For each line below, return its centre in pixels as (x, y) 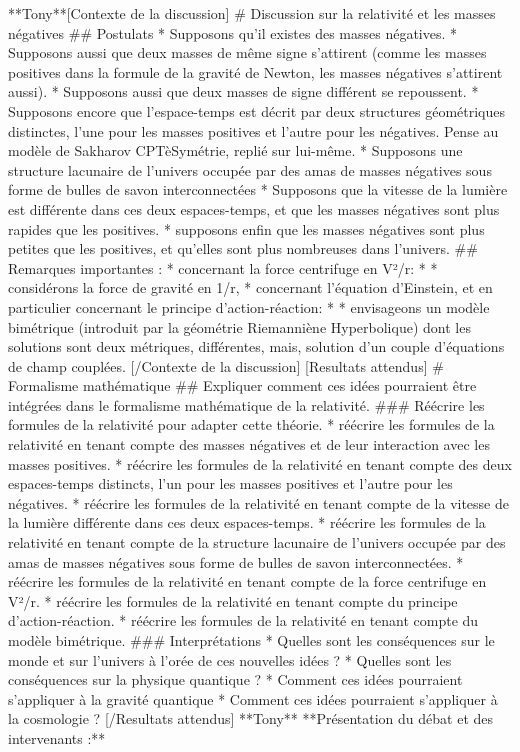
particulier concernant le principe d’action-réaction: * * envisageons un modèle (249, 306)
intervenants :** (57, 737)
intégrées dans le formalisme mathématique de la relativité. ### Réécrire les (246, 404)
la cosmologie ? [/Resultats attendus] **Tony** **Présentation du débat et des (251, 718)
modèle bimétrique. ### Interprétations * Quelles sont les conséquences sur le (251, 640)
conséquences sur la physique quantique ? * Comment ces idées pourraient (235, 679)
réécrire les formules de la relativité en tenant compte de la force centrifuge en (247, 581)
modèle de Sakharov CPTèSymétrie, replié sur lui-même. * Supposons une (235, 150)
